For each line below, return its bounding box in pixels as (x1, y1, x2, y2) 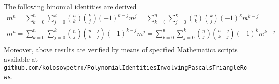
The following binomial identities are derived (4, 1, 137, 11)
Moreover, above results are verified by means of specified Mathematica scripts (4, 44, 238, 54)
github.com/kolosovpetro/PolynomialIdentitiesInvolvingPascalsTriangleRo (4, 64, 247, 71)
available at (4, 54, 38, 64)
